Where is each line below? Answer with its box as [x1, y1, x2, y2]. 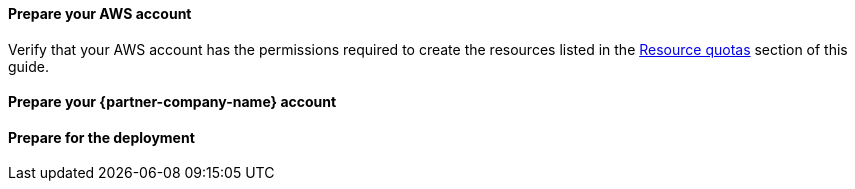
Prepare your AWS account [8, 5, 192, 22]
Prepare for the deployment [8, 128, 195, 146]
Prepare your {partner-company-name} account [8, 93, 337, 111]
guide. [8, 57, 50, 75]
